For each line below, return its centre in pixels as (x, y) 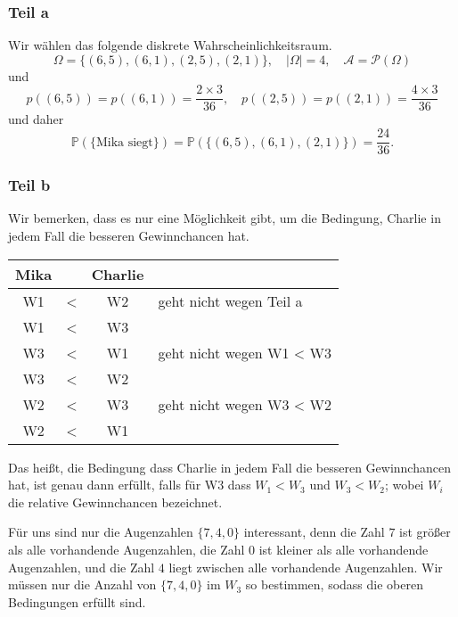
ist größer (425, 532)
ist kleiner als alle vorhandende (343, 549)
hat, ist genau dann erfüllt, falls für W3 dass (130, 485)
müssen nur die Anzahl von (82, 584)
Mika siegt (124, 142)
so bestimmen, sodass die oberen (334, 584)
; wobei (404, 485)
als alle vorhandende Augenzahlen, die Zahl (127, 549)
